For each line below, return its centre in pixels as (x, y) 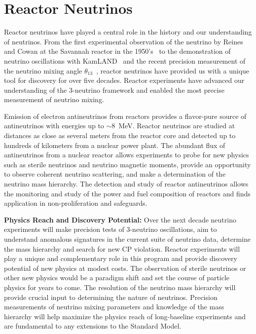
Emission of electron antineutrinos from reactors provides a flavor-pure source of (125, 116)
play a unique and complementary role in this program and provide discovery (121, 258)
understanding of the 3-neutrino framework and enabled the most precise (114, 90)
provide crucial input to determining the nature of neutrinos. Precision (111, 297)
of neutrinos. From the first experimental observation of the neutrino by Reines (124, 41)
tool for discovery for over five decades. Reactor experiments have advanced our (124, 80)
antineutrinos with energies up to (54, 126)
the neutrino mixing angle (43, 70)
